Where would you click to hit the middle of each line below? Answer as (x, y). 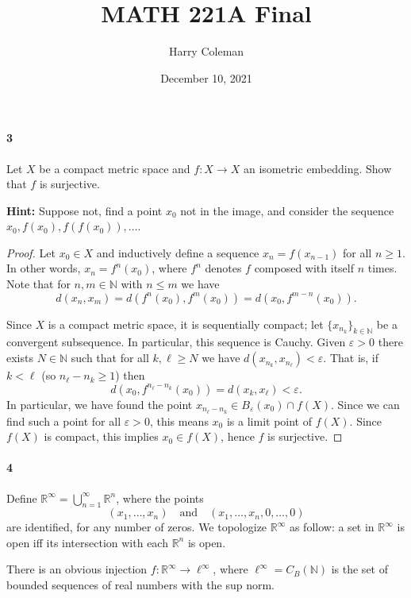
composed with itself (304, 268)
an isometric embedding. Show (317, 168)
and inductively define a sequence (178, 252)
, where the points (160, 498)
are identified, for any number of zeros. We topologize (137, 527)
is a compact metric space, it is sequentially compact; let (186, 324)
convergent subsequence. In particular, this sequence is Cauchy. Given (176, 342)
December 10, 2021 (206, 77)
